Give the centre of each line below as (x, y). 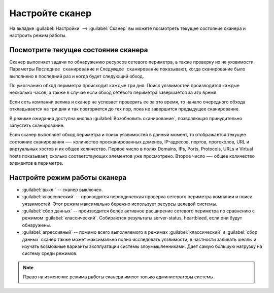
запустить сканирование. (37, 125)
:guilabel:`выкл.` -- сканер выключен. (62, 190)
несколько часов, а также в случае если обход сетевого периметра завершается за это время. (113, 93)
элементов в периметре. (36, 163)
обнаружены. (37, 225)
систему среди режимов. (50, 253)
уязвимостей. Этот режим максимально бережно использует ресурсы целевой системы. (120, 204)
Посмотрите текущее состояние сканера (79, 50)
